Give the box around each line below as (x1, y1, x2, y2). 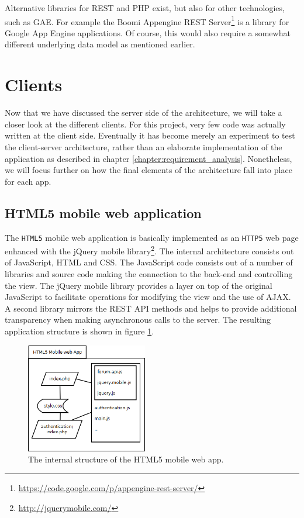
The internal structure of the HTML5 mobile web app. (28, 453, 224, 465)
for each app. (5, 175, 51, 187)
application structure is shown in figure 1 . (5, 324, 154, 337)
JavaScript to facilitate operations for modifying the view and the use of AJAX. (5, 291, 291, 303)
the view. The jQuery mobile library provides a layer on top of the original (5, 279, 272, 291)
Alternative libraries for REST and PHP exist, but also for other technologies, (5, 2, 285, 13)
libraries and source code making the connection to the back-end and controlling (5, 268, 293, 280)
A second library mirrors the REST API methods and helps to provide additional (5, 302, 297, 314)
